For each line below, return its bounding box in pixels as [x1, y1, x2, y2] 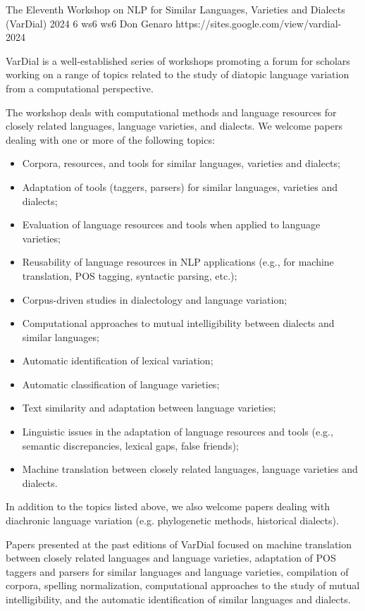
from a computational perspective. [6, 80, 154, 95]
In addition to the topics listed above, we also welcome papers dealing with [6, 499, 330, 514]
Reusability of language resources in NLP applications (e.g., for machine [22, 254, 334, 269]
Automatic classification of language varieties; [22, 376, 220, 391]
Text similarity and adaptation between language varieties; [22, 400, 276, 415]
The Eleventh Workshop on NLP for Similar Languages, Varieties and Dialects [6, 2, 345, 16]
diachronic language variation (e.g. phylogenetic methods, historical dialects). [6, 513, 339, 528]
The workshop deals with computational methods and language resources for [6, 104, 337, 119]
